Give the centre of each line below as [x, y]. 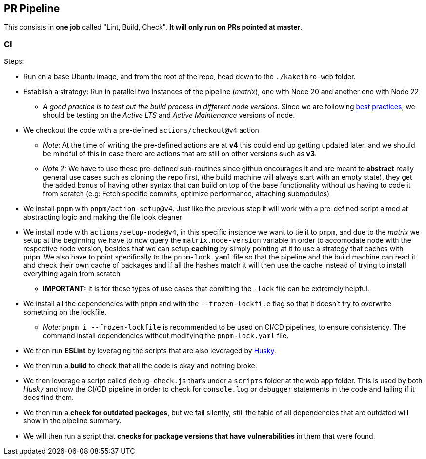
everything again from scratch [72, 274]
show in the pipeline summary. [72, 421]
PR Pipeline [32, 9]
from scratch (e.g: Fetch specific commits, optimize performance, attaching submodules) [186, 194]
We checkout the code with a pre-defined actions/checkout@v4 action [141, 130]
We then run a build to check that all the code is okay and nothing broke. [140, 366]
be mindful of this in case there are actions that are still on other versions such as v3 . [180, 154]
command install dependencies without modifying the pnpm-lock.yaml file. [166, 336]
